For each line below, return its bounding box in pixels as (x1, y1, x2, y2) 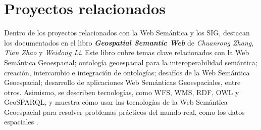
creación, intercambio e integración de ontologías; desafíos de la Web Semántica (4, 67, 250, 77)
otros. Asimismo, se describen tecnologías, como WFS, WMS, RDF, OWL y (4, 86, 239, 97)
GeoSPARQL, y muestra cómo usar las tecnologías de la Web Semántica (4, 97, 228, 107)
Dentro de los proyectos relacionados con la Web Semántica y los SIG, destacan (4, 27, 250, 38)
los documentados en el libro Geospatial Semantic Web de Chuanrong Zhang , (4, 37, 254, 48)
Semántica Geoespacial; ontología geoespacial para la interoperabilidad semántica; (4, 57, 257, 67)
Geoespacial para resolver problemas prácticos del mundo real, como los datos (4, 106, 245, 117)
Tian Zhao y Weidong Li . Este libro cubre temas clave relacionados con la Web (4, 47, 249, 58)
